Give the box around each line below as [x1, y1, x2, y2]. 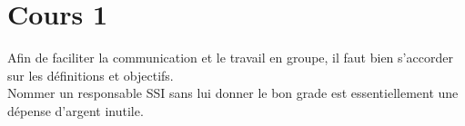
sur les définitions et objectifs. [7, 65, 174, 84]
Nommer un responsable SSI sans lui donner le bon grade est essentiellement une [7, 83, 459, 102]
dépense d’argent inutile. [7, 101, 144, 120]
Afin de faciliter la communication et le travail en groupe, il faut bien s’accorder [7, 48, 453, 67]
